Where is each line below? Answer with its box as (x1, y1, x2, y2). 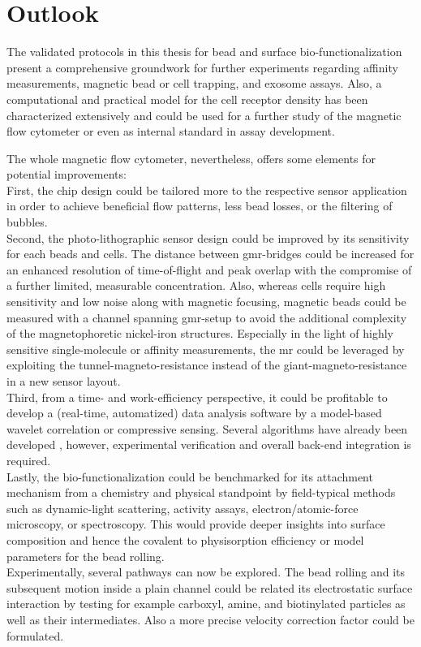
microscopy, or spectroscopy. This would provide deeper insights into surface (6, 515, 385, 533)
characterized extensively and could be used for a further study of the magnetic (6, 106, 402, 123)
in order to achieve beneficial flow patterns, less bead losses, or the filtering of (6, 197, 393, 214)
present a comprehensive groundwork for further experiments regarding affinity (6, 58, 398, 75)
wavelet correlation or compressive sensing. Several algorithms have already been (6, 420, 408, 437)
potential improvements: (6, 166, 127, 183)
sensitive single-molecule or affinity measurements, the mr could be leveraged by (6, 340, 405, 357)
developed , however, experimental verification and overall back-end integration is (6, 436, 411, 453)
